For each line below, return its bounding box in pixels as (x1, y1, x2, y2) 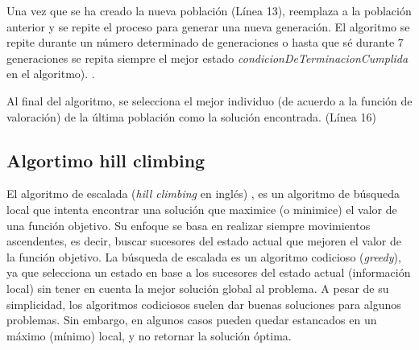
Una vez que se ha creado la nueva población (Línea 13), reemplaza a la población (6, 2, 412, 19)
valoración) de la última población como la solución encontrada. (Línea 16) (6, 108, 376, 125)
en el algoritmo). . (6, 65, 95, 82)
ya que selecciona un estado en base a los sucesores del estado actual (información (6, 264, 411, 281)
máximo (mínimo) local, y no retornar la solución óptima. (6, 327, 292, 344)
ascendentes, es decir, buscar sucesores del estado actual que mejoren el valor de (6, 233, 401, 249)
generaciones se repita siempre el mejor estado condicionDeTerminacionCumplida (6, 49, 409, 66)
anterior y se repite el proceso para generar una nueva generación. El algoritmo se (6, 18, 410, 35)
